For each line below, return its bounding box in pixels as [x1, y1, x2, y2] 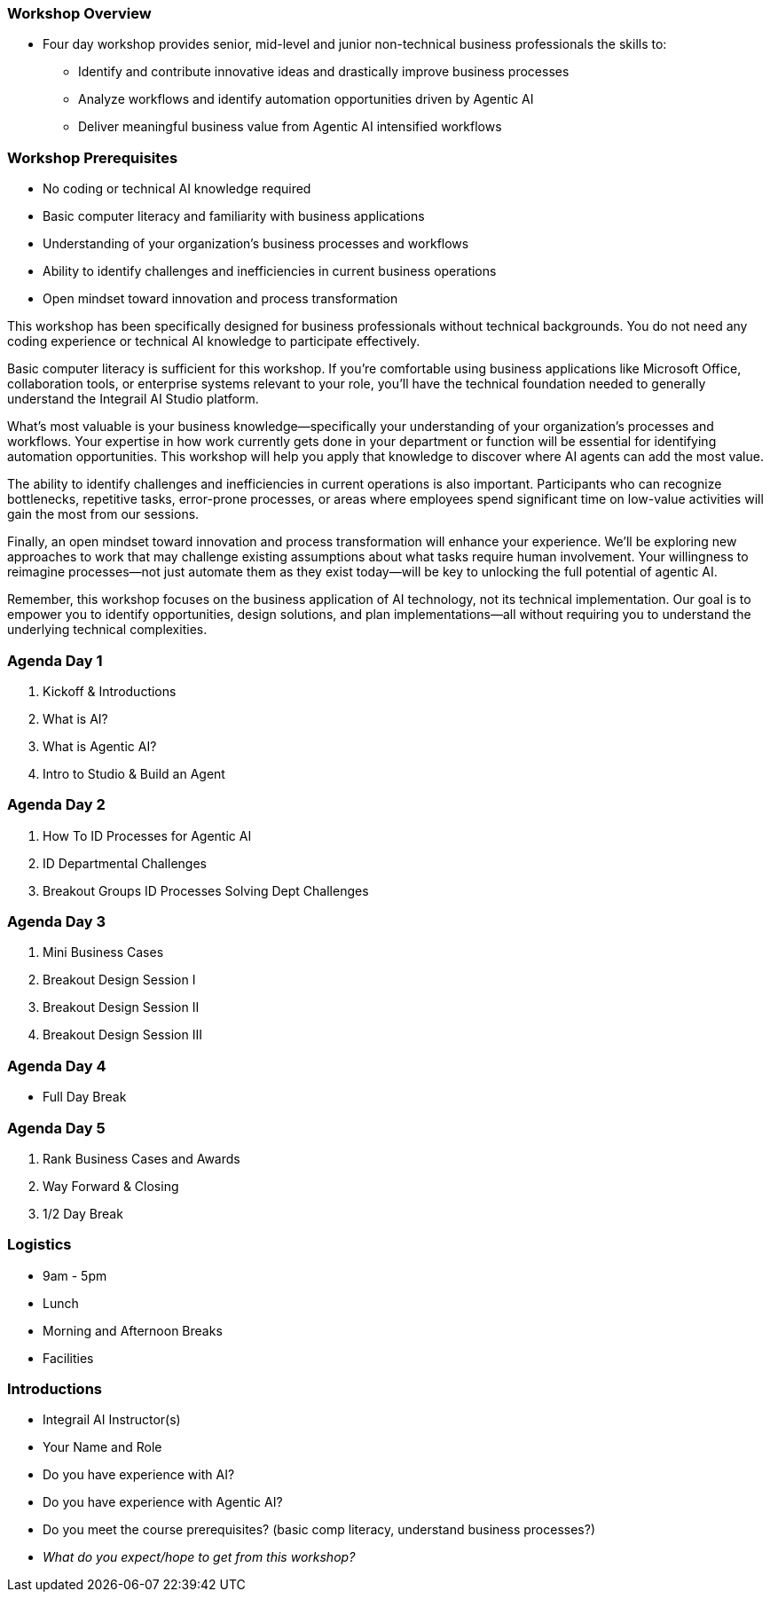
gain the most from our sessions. [7, 506, 200, 522]
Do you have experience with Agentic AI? [43, 1494, 283, 1510]
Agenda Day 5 [7, 1118, 106, 1137]
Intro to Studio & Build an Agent [43, 765, 225, 781]
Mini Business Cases [43, 945, 164, 960]
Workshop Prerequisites [7, 148, 178, 167]
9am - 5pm [43, 1267, 107, 1283]
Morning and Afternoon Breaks [43, 1322, 223, 1338]
